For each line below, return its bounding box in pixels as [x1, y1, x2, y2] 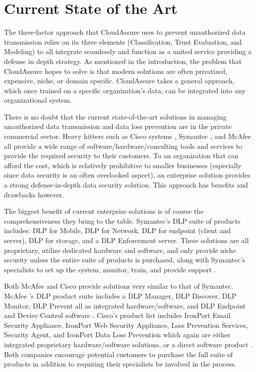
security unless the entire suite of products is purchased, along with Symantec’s [4, 254, 246, 265]
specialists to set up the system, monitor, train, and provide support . [4, 264, 216, 274]
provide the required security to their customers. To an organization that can [4, 150, 239, 161]
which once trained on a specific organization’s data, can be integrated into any [4, 85, 246, 95]
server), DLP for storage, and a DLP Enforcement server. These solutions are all [4, 235, 249, 245]
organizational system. [4, 95, 72, 105]
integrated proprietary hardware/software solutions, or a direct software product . [4, 339, 253, 349]
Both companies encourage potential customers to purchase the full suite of [4, 349, 233, 359]
